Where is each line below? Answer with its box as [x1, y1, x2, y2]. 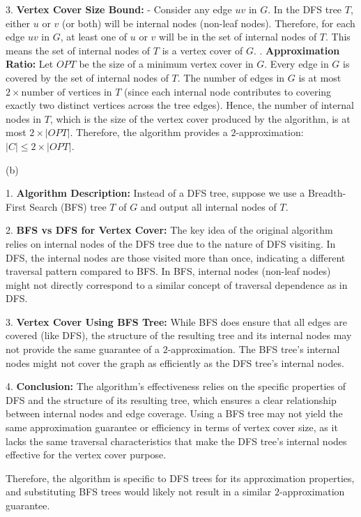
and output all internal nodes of [140, 199, 277, 213]
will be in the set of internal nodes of [159, 29, 317, 44]
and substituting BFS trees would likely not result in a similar [6, 484, 272, 499]
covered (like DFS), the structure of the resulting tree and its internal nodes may [6, 328, 352, 343]
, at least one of [60, 29, 128, 44]
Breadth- [307, 186, 346, 200]
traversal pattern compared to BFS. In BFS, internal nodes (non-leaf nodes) [6, 264, 331, 278]
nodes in [6, 111, 42, 126]
